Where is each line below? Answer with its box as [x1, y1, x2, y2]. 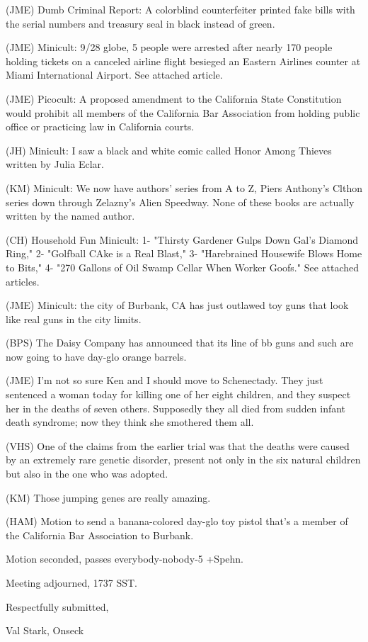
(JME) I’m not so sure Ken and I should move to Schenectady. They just [6, 373, 323, 388]
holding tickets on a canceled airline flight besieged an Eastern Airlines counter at [6, 53, 361, 68]
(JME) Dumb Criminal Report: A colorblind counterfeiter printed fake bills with [6, 2, 355, 16]
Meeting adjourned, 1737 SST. [6, 575, 137, 590]
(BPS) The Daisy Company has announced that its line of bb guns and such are [6, 335, 354, 350]
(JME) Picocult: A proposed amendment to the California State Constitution [6, 91, 342, 106]
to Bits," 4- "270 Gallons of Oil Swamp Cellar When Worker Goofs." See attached [6, 259, 360, 274]
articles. [6, 274, 40, 288]
